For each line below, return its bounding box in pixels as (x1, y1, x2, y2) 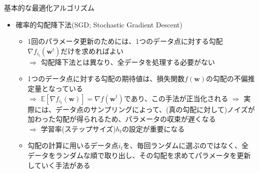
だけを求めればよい (60, 45, 124, 56)
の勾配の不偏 (206, 73, 248, 84)
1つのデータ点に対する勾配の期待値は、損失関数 (27, 73, 185, 84)
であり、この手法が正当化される (124, 93, 229, 103)
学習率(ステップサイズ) (40, 123, 116, 134)
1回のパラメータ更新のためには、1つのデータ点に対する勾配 (27, 36, 223, 46)
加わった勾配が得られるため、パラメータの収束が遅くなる (27, 114, 216, 124)
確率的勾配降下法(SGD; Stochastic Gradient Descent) (15, 19, 183, 29)
